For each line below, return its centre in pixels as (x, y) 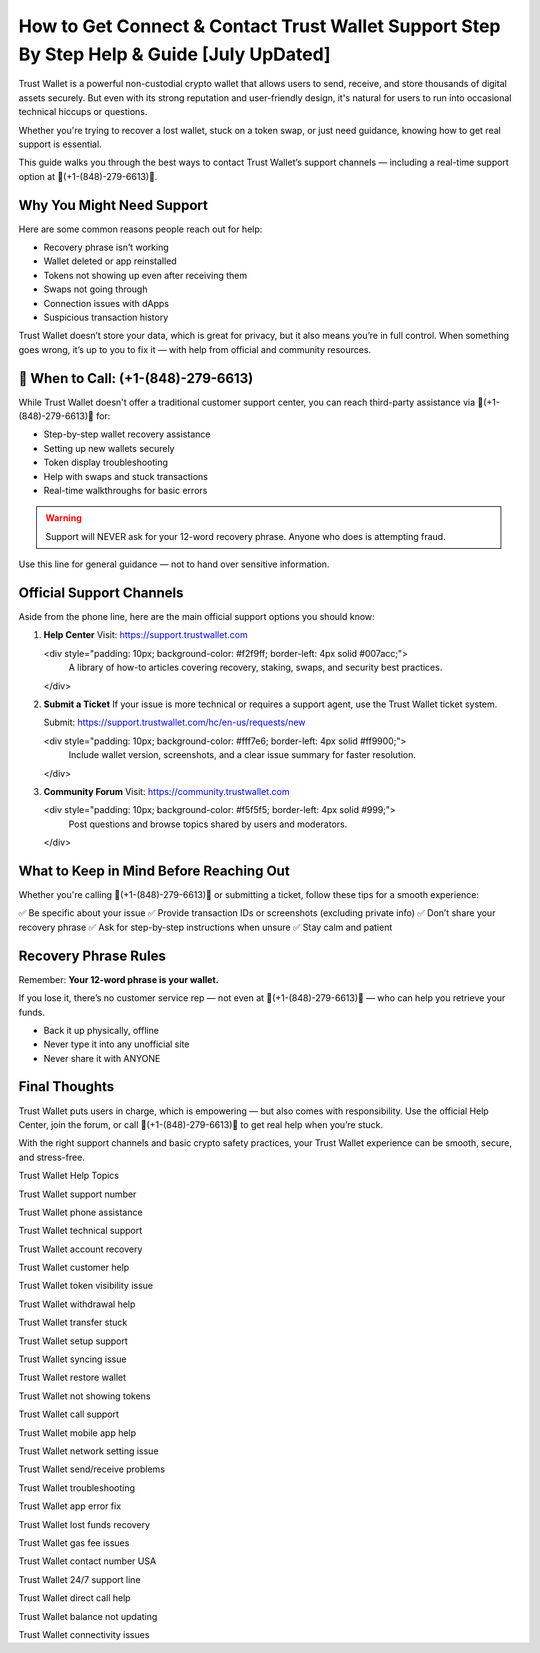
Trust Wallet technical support (80, 1231)
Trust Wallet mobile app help (77, 1432)
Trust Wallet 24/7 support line (79, 1579)
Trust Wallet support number (77, 1194)
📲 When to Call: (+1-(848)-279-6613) (136, 378)
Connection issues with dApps (106, 303)
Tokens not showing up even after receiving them (145, 275)
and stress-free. (51, 1157)
